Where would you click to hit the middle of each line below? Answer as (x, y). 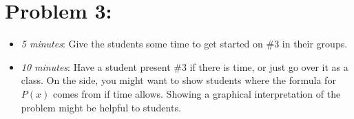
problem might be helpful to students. (101, 107)
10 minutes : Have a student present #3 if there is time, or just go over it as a (185, 66)
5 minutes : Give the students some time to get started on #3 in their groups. (184, 44)
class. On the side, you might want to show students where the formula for (178, 80)
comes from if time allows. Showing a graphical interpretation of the (197, 93)
